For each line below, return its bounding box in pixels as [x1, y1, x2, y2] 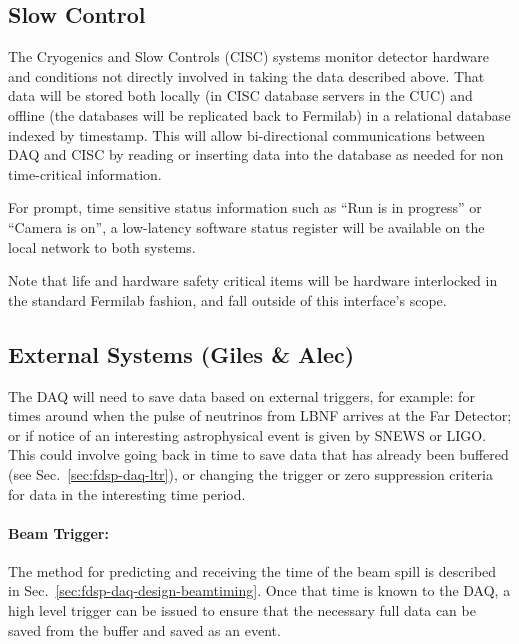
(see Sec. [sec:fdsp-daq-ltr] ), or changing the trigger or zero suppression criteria [8, 463, 493, 484]
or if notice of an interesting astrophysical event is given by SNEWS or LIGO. [8, 424, 487, 445]
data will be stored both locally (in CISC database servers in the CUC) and [8, 85, 473, 106]
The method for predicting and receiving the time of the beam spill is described [8, 560, 497, 581]
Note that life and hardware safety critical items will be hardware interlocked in [8, 270, 498, 291]
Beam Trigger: [8, 522, 109, 543]
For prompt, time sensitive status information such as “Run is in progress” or [8, 197, 482, 218]
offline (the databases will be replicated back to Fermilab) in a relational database [8, 104, 511, 125]
